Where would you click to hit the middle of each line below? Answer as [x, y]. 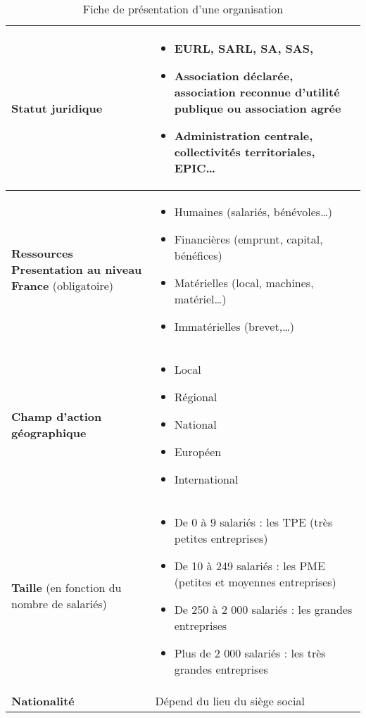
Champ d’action [57, 416]
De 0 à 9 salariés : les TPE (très [253, 522]
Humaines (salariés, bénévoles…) [253, 212]
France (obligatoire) [63, 285]
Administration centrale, [244, 136]
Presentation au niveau [77, 269]
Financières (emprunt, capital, [248, 239]
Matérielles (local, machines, [244, 283]
